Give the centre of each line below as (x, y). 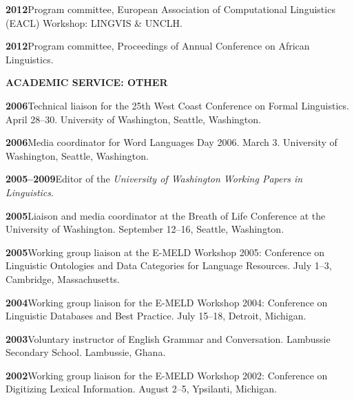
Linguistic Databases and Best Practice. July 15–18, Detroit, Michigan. (156, 316)
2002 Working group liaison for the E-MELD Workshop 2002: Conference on (167, 375)
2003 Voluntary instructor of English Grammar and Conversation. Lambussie (168, 338)
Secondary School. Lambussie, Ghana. (86, 352)
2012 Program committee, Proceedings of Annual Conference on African (158, 46)
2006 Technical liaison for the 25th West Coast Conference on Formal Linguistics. (177, 105)
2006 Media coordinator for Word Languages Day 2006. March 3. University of (171, 142)
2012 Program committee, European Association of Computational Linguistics (170, 9)
